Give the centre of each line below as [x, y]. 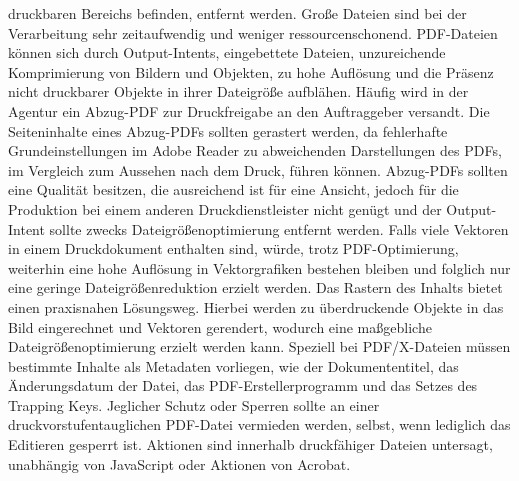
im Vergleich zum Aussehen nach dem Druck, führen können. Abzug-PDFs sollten [258, 169]
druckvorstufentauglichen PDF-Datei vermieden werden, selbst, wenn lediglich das [259, 424]
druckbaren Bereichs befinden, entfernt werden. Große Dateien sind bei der [237, 13]
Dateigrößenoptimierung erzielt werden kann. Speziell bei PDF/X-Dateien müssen [259, 346]
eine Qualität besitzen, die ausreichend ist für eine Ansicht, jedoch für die [233, 189]
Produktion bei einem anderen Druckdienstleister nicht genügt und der [225, 208]
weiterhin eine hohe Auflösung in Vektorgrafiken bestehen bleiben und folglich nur [259, 267]
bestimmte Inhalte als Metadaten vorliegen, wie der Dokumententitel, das [233, 365]
